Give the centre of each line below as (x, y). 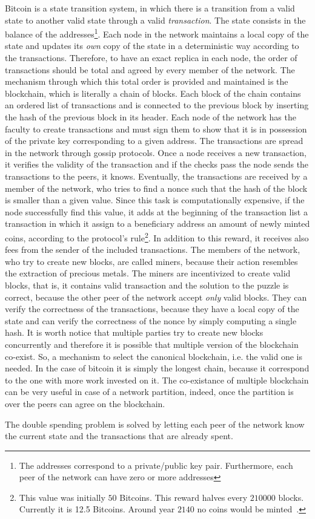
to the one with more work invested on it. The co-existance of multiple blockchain (157, 380)
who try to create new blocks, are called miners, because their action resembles (151, 261)
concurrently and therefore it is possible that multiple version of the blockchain (152, 344)
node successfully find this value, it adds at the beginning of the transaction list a (156, 211)
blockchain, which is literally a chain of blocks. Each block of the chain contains (153, 93)
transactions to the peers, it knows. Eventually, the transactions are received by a (156, 176)
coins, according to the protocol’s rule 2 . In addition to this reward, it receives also (157, 237)
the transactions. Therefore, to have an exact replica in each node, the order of (151, 58)
